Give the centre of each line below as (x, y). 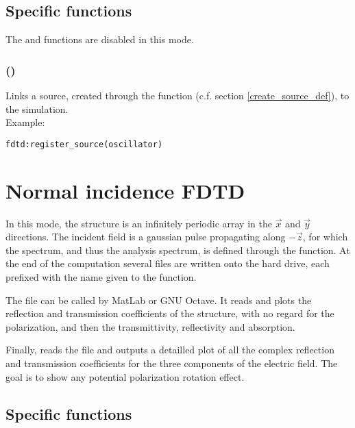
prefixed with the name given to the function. (101, 276)
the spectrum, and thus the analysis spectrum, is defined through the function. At (178, 250)
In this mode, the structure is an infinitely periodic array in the (139, 223)
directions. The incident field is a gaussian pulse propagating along (146, 237)
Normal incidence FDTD (125, 190)
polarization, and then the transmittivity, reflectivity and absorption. (150, 326)
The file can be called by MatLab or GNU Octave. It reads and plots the (159, 300)
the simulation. (37, 109)
